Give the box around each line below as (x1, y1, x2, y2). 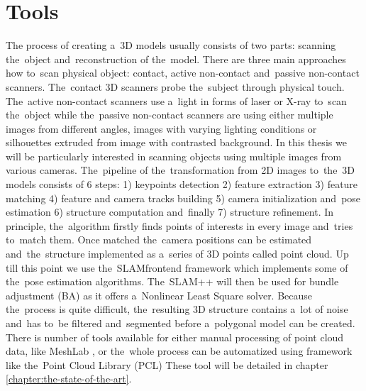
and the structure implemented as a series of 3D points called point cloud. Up (6, 246, 349, 261)
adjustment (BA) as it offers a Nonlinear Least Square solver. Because (6, 287, 313, 302)
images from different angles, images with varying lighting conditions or (6, 121, 317, 136)
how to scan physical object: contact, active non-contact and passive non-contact (6, 65, 360, 80)
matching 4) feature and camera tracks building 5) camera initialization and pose (6, 190, 361, 205)
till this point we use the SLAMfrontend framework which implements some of (6, 260, 348, 275)
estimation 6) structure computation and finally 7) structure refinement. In (6, 204, 334, 219)
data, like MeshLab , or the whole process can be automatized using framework (6, 343, 353, 358)
